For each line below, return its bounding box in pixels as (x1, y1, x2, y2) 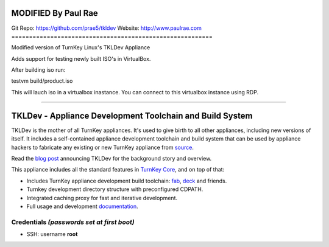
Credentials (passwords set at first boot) (11, 218, 135, 226)
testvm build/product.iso (11, 77, 73, 85)
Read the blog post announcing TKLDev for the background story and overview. (11, 155, 212, 162)
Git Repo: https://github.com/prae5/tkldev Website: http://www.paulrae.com (11, 24, 202, 32)
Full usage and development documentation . (26, 203, 138, 210)
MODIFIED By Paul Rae (11, 8, 99, 18)
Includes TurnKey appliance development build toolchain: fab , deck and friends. (26, 177, 227, 184)
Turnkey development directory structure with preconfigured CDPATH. (26, 186, 203, 193)
